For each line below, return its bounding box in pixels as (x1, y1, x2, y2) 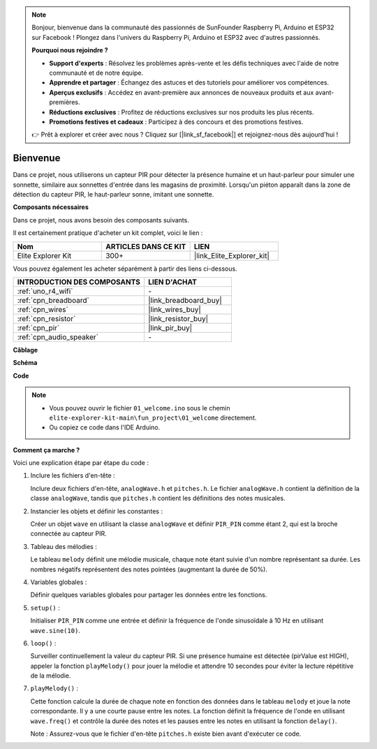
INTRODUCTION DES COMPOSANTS (17, 277, 141, 287)
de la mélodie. (30, 671, 71, 680)
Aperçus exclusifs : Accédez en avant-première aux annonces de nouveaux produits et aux (49, 88, 314, 97)
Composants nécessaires (13, 203, 89, 211)
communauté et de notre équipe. (49, 69, 144, 77)
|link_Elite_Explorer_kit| (193, 250, 270, 260)
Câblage (13, 345, 38, 354)
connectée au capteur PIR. (30, 529, 108, 538)
